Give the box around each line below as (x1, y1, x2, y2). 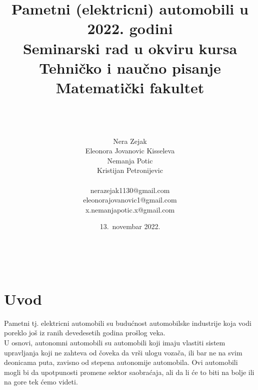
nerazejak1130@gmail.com (90, 184, 170, 195)
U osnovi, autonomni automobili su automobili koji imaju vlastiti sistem (4, 337, 225, 347)
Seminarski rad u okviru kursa (22, 38, 237, 58)
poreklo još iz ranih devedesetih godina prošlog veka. (4, 327, 165, 338)
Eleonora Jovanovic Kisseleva (85, 145, 175, 156)
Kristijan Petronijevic (97, 165, 163, 175)
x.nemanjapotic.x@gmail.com (85, 204, 175, 215)
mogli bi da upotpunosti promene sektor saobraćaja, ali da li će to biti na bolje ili (4, 366, 254, 377)
